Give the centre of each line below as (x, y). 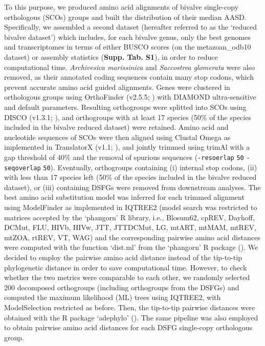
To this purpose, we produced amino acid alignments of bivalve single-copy (122, 7)
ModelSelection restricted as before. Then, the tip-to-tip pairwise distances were (130, 307)
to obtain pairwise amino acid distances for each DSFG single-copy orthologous (128, 327)
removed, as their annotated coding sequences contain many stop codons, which (129, 77)
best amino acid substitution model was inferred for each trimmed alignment (124, 197)
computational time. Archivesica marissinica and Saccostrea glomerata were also (130, 67)
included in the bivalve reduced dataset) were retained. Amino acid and (116, 127)
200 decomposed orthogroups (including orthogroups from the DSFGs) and (122, 287)
